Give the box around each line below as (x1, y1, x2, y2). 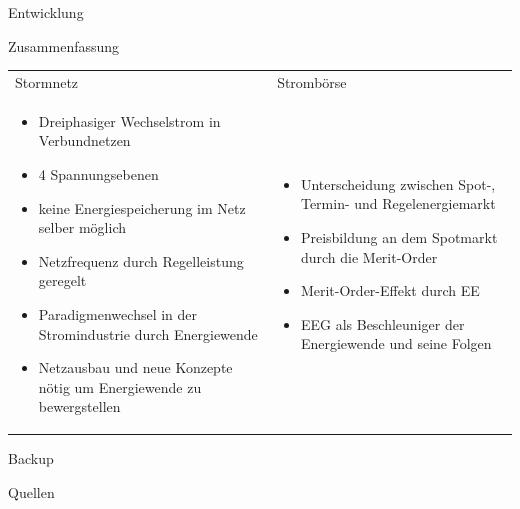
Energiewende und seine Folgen (300, 333, 492, 354)
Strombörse (277, 71, 347, 92)
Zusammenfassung (8, 35, 120, 56)
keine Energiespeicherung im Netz (38, 197, 246, 218)
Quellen (8, 482, 55, 502)
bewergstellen (38, 396, 121, 417)
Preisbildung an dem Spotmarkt (300, 226, 498, 247)
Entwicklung (8, 2, 84, 22)
